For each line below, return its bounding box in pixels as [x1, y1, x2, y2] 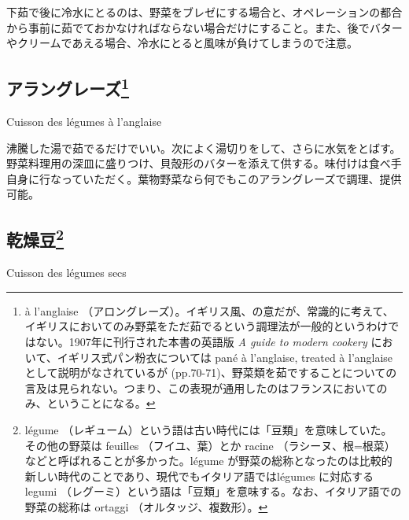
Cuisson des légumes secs [6, 264, 127, 281]
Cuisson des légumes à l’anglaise [6, 112, 162, 129]
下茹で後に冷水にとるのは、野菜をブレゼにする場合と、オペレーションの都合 [6, 4, 403, 20]
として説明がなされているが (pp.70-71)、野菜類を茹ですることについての [24, 364, 397, 381]
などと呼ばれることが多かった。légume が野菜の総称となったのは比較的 [24, 452, 392, 469]
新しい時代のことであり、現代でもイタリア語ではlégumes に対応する [24, 467, 374, 484]
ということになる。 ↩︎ [46, 395, 156, 411]
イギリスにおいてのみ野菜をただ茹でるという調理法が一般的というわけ [24, 318, 389, 334]
